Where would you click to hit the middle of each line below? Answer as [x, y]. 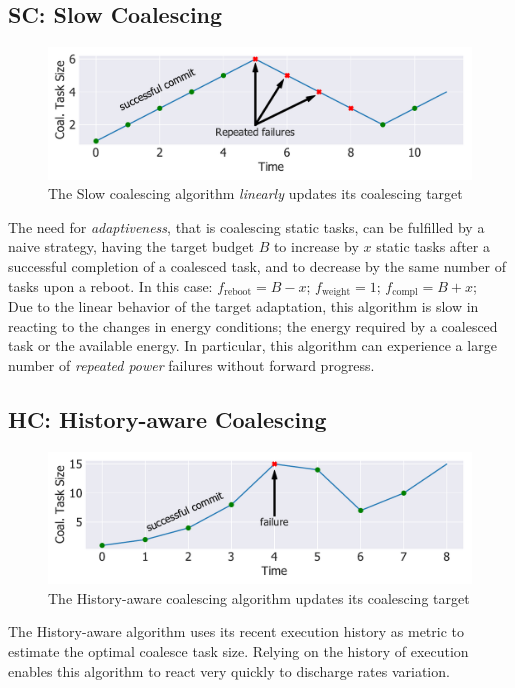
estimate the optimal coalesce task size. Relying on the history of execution [238, 650]
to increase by [316, 246]
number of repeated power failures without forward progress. [191, 364]
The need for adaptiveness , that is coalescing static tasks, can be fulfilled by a [246, 226]
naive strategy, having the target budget [131, 246]
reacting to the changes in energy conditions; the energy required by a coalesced [253, 325]
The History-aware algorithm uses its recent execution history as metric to [236, 631]
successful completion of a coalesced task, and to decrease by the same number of [257, 266]
